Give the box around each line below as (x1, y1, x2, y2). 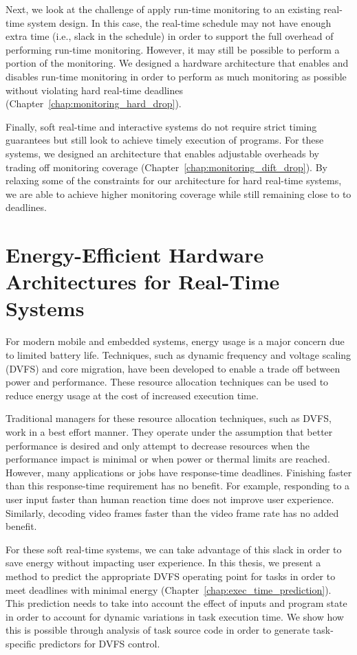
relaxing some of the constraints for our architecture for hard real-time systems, (6, 173, 342, 188)
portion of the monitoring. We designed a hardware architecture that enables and (6, 56, 349, 70)
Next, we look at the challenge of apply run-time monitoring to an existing (6, 2, 321, 16)
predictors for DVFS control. (39, 636, 160, 650)
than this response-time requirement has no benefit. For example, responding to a (6, 478, 350, 493)
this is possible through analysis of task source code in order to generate (6, 623, 310, 637)
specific (6, 636, 36, 650)
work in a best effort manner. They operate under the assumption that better (6, 424, 333, 438)
